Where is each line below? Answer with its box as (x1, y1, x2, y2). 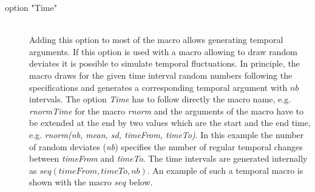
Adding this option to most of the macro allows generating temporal (29, 33, 283, 46)
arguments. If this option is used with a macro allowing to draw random (29, 45, 297, 58)
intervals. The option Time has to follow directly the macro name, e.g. (29, 93, 291, 105)
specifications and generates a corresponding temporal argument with (29, 81, 288, 93)
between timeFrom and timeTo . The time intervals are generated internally (29, 152, 308, 165)
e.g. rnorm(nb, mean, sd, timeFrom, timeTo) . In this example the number (29, 128, 304, 141)
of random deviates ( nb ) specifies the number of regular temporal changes (29, 140, 303, 153)
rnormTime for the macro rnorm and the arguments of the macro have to (29, 104, 304, 117)
